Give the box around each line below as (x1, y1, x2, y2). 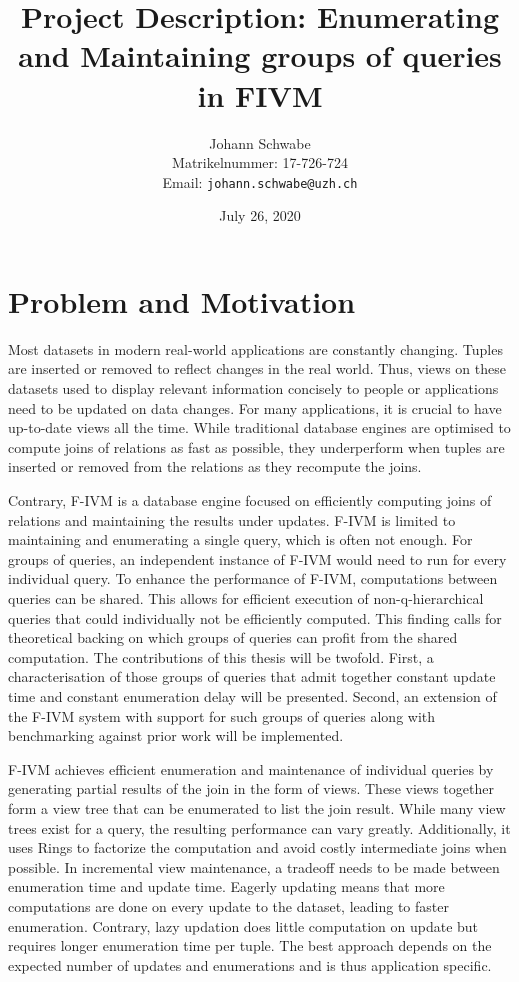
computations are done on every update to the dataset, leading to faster (8, 895, 449, 916)
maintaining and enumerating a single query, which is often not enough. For (8, 529, 473, 550)
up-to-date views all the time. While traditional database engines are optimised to (8, 417, 511, 438)
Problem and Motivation (8, 280, 356, 321)
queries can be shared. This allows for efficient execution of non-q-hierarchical (8, 588, 484, 608)
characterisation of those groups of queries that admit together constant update (8, 666, 496, 687)
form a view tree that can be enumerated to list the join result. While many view (8, 797, 506, 818)
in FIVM (197, 74, 323, 115)
